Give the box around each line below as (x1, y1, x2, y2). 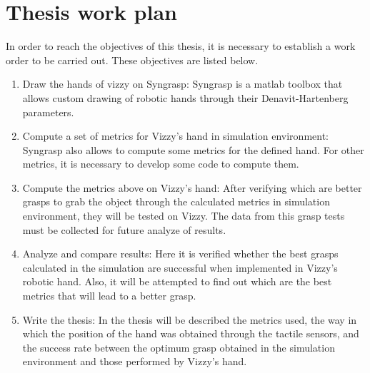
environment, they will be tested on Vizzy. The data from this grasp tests (22, 208, 345, 223)
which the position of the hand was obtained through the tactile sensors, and (22, 326, 359, 341)
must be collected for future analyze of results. (22, 222, 226, 237)
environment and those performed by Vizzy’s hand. (22, 354, 247, 369)
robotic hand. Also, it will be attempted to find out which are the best (22, 274, 332, 289)
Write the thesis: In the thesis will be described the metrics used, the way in (22, 312, 357, 327)
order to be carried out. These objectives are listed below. (6, 52, 259, 67)
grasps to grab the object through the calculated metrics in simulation (22, 194, 330, 209)
